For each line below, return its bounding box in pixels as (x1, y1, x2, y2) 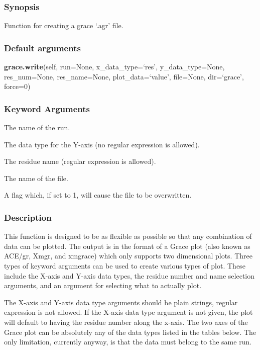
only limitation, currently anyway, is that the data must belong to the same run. (4, 336, 252, 347)
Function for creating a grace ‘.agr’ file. (4, 20, 123, 31)
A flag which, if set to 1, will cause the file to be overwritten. (4, 190, 192, 200)
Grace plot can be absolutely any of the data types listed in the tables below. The (4, 326, 256, 337)
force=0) (4, 81, 31, 92)
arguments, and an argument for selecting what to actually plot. (4, 280, 202, 291)
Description (4, 211, 52, 223)
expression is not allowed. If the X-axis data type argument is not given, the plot (4, 307, 253, 317)
